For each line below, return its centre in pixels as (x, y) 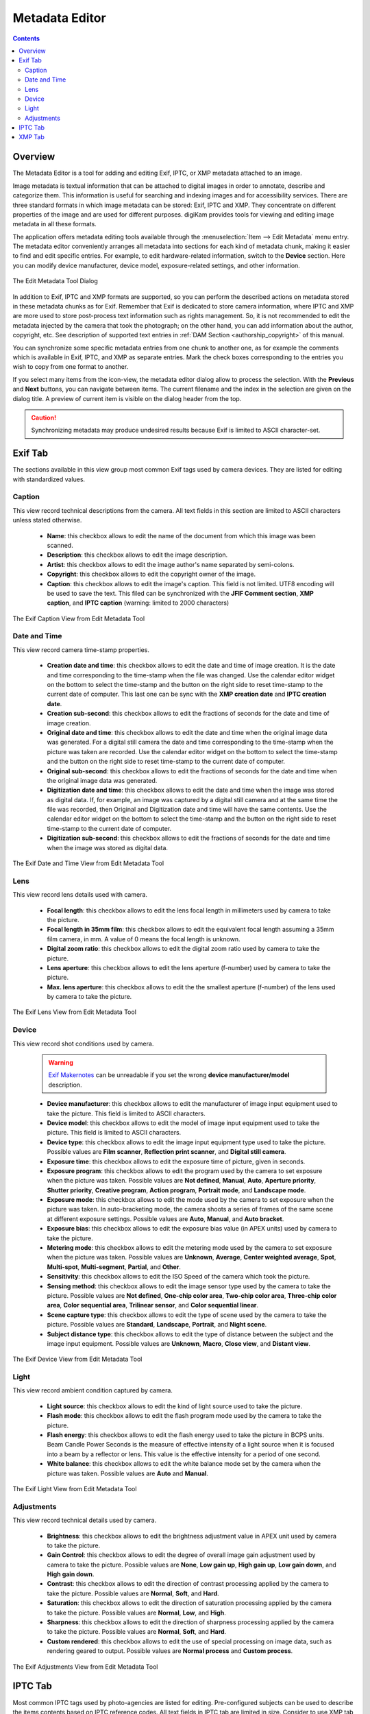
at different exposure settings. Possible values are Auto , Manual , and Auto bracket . (165, 1219)
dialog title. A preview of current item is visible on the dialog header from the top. (127, 398)
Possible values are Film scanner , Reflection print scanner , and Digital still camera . (166, 1152)
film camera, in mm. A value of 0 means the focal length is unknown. (144, 939)
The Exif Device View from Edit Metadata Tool (77, 1359)
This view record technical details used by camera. (85, 1520)
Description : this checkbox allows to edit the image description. (137, 555)
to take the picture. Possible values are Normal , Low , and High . (136, 1613)
